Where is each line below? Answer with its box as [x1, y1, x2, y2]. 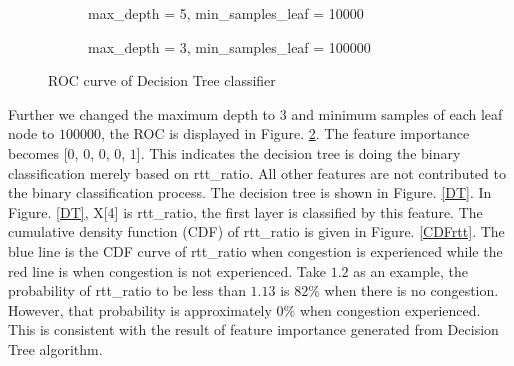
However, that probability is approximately [8, 299, 272, 320]
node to [8, 123, 55, 144]
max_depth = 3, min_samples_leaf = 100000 [88, 36, 371, 57]
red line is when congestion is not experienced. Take [8, 260, 327, 281]
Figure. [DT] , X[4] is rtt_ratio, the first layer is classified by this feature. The [8, 201, 483, 222]
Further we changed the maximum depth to [8, 103, 276, 124]
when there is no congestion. [324, 280, 499, 301]
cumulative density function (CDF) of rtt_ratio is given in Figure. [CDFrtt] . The [8, 221, 505, 242]
